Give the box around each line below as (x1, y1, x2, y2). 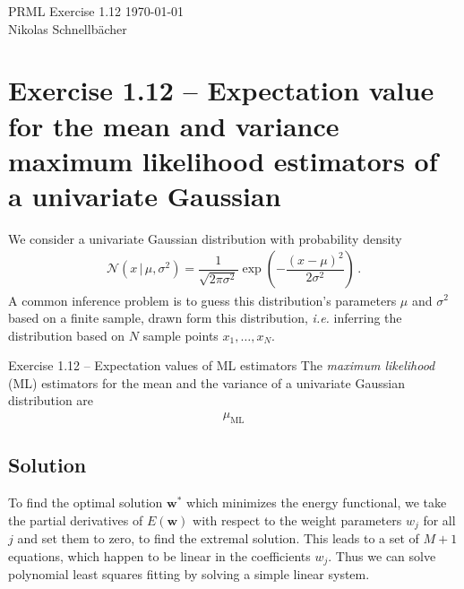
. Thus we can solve (328, 546, 436, 565)
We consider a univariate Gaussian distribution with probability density (8, 229, 402, 247)
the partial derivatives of (8, 510, 143, 529)
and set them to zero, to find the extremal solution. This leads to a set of (17, 529, 419, 548)
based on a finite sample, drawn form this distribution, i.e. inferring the (8, 308, 402, 327)
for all (423, 510, 456, 529)
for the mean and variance (8, 107, 339, 143)
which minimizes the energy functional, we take (186, 493, 447, 512)
